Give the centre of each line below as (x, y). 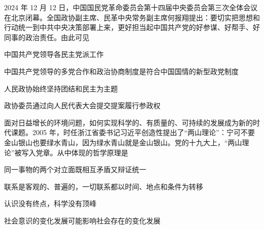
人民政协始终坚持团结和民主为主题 (61, 88)
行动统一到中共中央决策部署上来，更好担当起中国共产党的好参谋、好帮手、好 (132, 27)
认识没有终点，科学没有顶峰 (50, 203)
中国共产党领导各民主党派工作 (54, 54)
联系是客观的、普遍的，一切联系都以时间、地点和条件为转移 (104, 186)
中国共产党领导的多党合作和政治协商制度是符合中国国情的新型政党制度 (121, 71)
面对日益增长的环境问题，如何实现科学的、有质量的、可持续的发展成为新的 (128, 122)
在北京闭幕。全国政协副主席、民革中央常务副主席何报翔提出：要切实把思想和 (132, 17)
